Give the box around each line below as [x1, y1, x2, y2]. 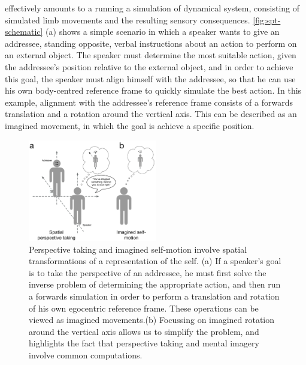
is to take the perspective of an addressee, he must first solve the [29, 266, 266, 279]
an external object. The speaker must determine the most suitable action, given [5, 49, 296, 61]
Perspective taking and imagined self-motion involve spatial [29, 243, 247, 255]
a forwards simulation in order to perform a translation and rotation [29, 289, 280, 302]
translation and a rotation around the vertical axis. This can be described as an [5, 107, 297, 120]
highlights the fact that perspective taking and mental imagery [29, 337, 259, 349]
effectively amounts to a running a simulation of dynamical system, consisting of [5, 2, 300, 14]
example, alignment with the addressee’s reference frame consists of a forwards [5, 95, 293, 108]
